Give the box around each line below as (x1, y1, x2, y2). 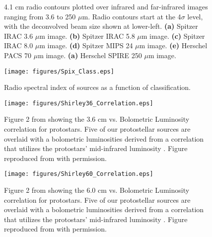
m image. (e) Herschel (139, 40, 208, 51)
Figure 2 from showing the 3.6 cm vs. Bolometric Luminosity (4, 114, 190, 124)
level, (187, 11, 203, 21)
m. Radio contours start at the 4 (82, 11, 181, 21)
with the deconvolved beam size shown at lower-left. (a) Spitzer (4, 21, 198, 31)
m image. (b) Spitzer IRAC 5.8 (39, 30, 135, 41)
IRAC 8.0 (4, 40, 33, 51)
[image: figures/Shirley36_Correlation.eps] (4, 99, 153, 107)
